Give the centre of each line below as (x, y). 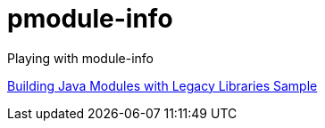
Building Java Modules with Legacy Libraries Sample (162, 85)
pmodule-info (90, 19)
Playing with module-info (81, 58)
